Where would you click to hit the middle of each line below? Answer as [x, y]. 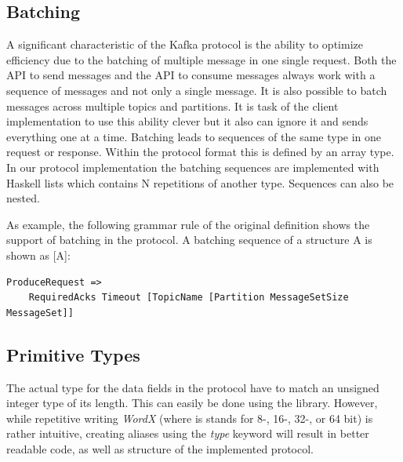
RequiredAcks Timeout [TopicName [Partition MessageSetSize [189, 298]
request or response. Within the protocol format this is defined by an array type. [200, 152]
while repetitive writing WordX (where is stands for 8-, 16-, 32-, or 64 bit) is [190, 418]
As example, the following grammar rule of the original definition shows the [188, 224]
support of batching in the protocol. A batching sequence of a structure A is [189, 240]
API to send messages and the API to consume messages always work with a [191, 75]
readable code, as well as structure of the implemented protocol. [160, 448]
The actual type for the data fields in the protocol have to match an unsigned [193, 387]
